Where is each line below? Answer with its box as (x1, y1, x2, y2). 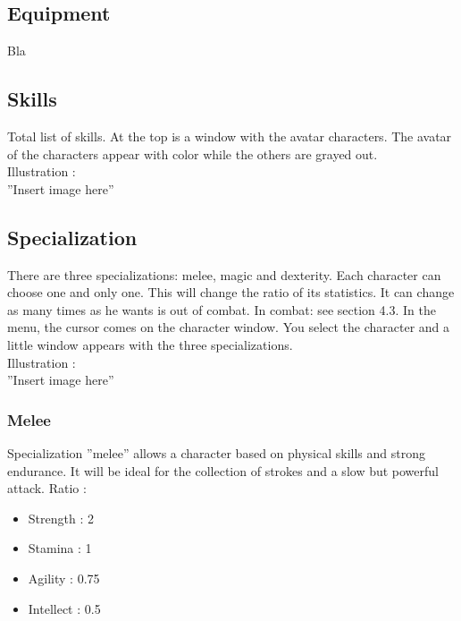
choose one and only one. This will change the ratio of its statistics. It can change (7, 283, 455, 302)
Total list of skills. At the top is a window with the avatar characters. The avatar (7, 127, 452, 145)
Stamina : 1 (28, 539, 92, 557)
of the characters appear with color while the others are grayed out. (7, 144, 378, 163)
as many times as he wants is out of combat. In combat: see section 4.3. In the (7, 300, 436, 319)
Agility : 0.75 (28, 568, 100, 587)
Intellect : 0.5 (28, 599, 101, 617)
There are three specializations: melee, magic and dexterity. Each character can (7, 265, 441, 284)
